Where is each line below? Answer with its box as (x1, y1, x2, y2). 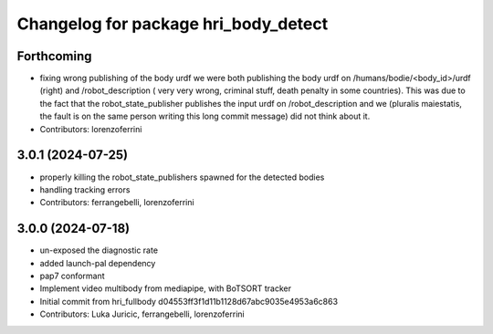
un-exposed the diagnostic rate (39, 245, 159, 256)
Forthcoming (16, 48, 92, 64)
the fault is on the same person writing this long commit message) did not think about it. (39, 110, 371, 122)
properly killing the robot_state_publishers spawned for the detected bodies (39, 172, 325, 183)
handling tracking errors (39, 183, 131, 195)
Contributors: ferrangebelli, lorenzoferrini (39, 197, 195, 208)
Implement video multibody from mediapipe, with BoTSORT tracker (39, 283, 292, 294)
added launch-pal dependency (39, 257, 156, 268)
